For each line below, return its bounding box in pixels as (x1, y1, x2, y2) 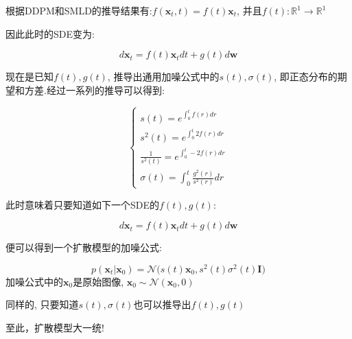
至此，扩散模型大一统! (5, 320, 104, 335)
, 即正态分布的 (274, 69, 338, 84)
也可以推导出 (133, 297, 191, 312)
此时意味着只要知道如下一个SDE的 (5, 197, 160, 211)
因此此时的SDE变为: (5, 26, 95, 40)
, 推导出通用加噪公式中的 (107, 69, 220, 84)
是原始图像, (73, 274, 124, 288)
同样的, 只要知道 (5, 297, 79, 312)
